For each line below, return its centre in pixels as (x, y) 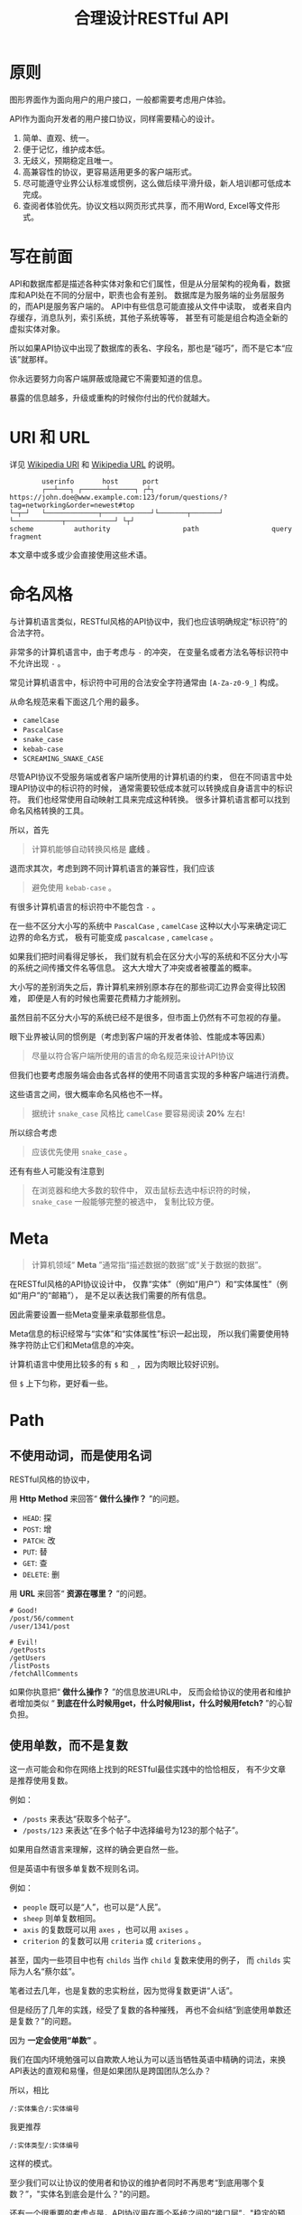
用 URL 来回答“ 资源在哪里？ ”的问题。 (80, 1593)
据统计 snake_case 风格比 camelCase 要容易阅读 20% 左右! (138, 1113)
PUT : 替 (35, 1552)
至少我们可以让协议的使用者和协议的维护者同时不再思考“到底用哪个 (134, 2182)
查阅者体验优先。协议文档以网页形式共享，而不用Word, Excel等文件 (147, 205)
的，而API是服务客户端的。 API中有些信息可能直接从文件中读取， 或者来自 (146, 306)
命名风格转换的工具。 (49, 811)
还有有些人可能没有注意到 (57, 1170)
